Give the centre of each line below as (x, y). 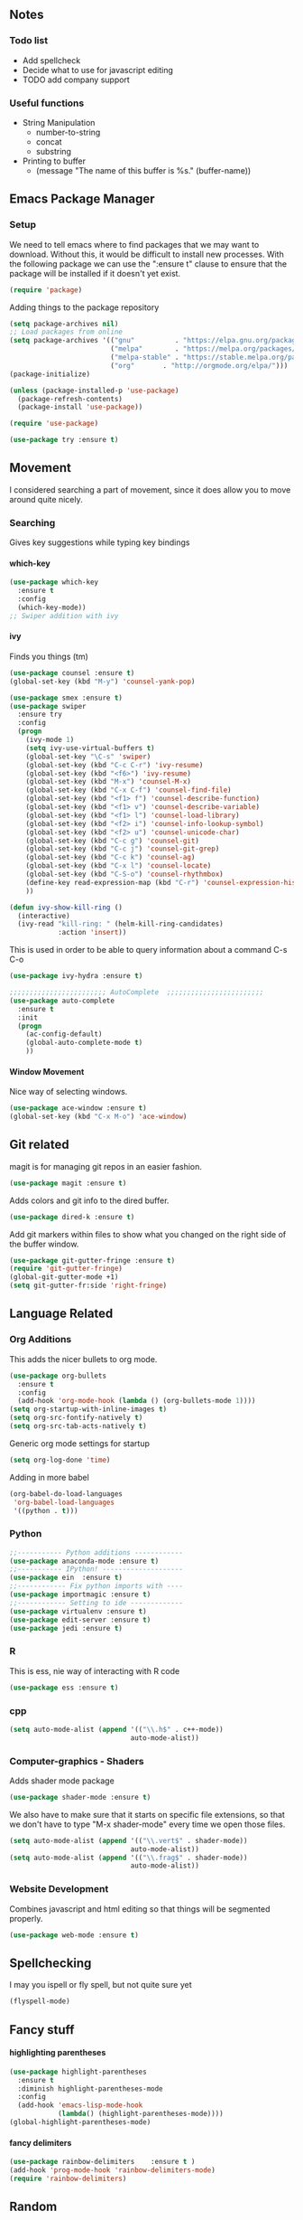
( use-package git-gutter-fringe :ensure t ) (92, 1260)
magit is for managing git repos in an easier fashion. (106, 1166)
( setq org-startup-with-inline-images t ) (88, 1409)
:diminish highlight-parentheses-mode (91, 2088)
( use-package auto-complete (62, 1001)
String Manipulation (59, 122)
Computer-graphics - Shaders (77, 1761)
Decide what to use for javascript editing (98, 70)
